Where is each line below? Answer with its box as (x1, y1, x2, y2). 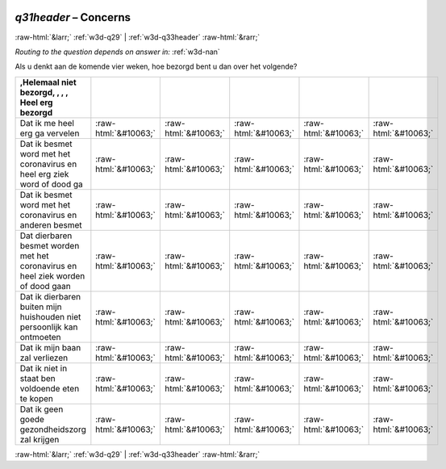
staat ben (19, 372, 56, 383)
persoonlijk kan (19, 321, 78, 333)
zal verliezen (19, 352, 69, 363)
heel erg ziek (19, 168, 69, 179)
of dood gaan (19, 280, 72, 291)
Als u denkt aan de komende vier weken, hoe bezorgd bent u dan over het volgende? (15, 61, 298, 72)
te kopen (19, 392, 54, 404)
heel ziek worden (19, 270, 85, 282)
